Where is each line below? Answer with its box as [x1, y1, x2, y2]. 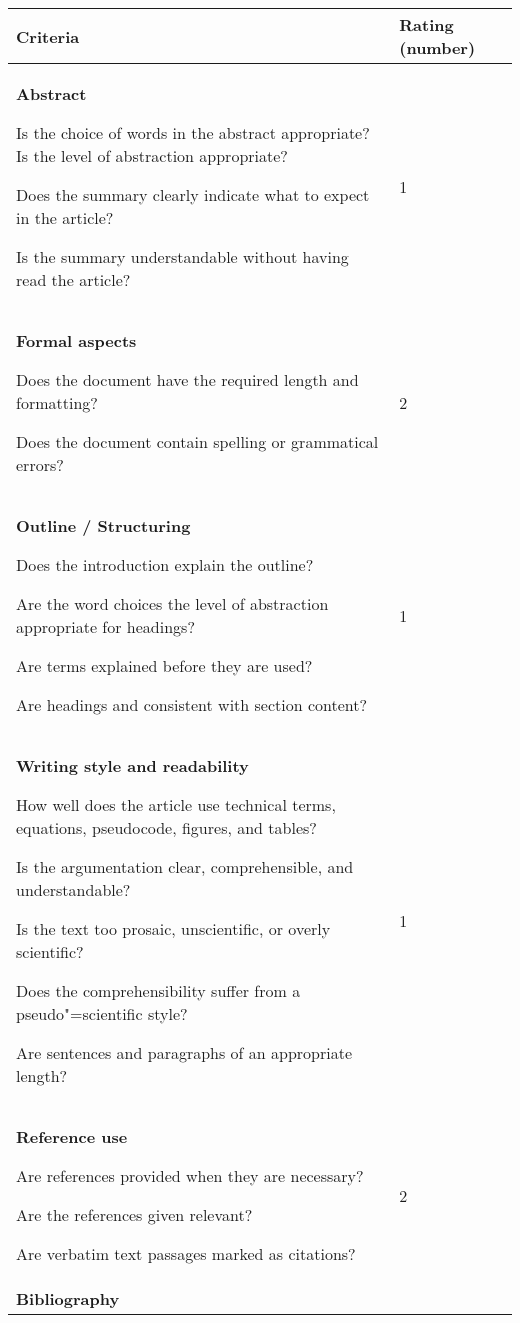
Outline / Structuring [16, 514, 191, 537]
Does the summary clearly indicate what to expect [16, 183, 370, 206]
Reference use [16, 1125, 128, 1148]
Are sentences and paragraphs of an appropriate [16, 1041, 353, 1064]
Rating [399, 13, 454, 36]
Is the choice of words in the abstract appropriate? [16, 121, 370, 144]
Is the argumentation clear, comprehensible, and [16, 855, 354, 878]
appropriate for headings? [16, 615, 195, 638]
